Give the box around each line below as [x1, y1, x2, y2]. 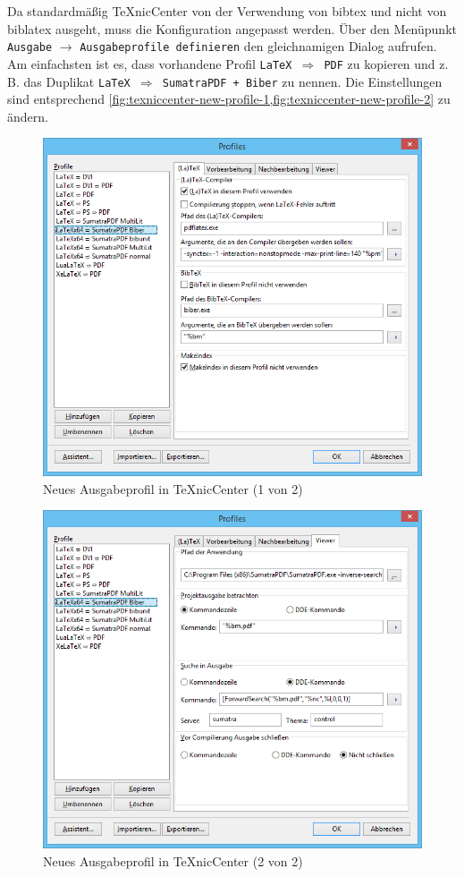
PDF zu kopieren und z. [324, 54, 449, 72]
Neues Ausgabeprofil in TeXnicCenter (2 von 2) [43, 851, 303, 870]
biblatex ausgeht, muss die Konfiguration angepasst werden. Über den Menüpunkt [7, 19, 457, 38]
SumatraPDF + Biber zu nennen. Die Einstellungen [162, 72, 443, 90]
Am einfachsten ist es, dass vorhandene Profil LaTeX [7, 54, 292, 72]
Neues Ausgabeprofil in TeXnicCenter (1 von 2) [43, 479, 303, 498]
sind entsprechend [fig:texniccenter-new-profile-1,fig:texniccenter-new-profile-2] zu [7, 89, 451, 108]
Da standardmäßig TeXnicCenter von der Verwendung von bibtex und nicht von [7, 2, 447, 20]
